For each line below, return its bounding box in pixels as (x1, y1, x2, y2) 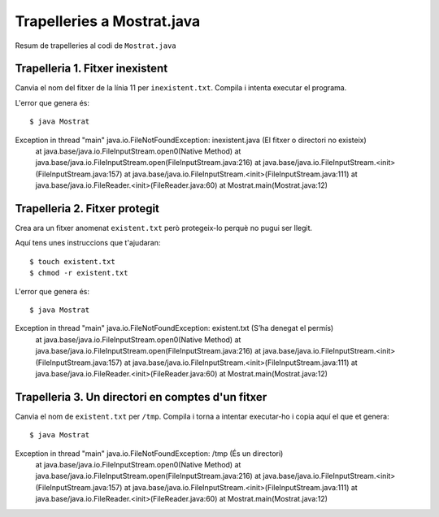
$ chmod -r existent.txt (29, 268, 128, 278)
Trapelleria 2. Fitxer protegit (15, 202, 160, 215)
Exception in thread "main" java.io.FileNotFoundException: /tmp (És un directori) (15, 448, 284, 458)
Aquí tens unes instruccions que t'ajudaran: (15, 238, 161, 248)
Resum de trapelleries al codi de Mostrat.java (15, 41, 176, 50)
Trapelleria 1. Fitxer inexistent (15, 62, 168, 76)
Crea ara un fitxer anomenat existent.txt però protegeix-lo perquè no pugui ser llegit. (15, 224, 313, 233)
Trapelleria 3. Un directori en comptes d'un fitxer (15, 390, 267, 404)
